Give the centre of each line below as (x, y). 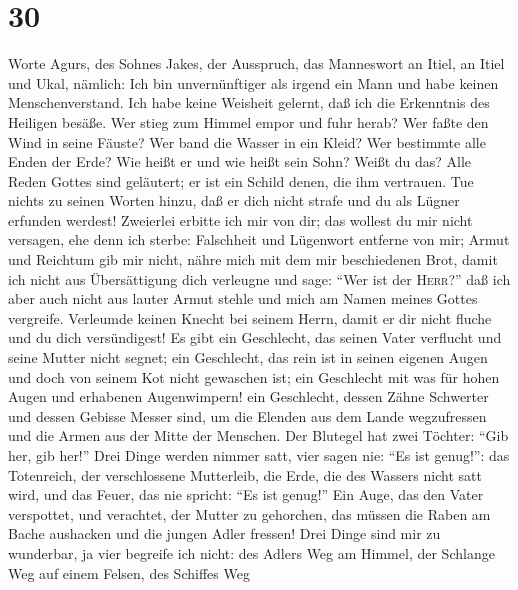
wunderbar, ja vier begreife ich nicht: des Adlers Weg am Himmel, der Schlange (251, 552)
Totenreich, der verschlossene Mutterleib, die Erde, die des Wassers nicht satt (245, 474)
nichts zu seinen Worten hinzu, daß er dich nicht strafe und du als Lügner (234, 200)
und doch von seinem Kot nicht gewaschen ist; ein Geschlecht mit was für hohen (254, 376)
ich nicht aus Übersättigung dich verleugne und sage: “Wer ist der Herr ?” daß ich (259, 278)
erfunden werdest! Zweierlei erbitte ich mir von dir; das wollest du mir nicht (240, 219)
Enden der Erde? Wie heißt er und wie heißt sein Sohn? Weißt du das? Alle (240, 161)
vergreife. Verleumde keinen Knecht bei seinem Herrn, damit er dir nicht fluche (250, 317)
